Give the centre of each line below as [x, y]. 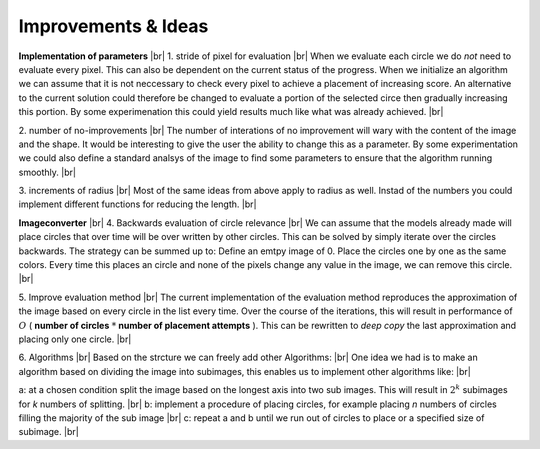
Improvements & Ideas [113, 26]
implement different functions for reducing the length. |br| [137, 204]
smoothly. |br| [47, 172]
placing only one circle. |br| [75, 339]
